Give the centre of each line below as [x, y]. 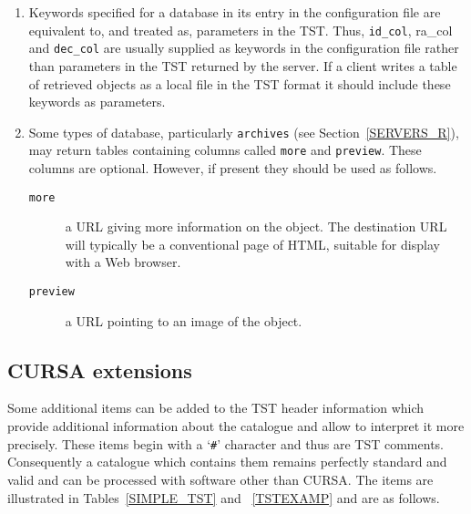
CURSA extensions [100, 370]
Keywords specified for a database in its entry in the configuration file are [235, 12]
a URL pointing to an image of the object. [184, 320]
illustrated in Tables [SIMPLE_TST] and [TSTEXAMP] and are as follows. [224, 497]
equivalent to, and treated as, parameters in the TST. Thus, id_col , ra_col [241, 30]
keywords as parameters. [97, 102]
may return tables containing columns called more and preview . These [225, 150]
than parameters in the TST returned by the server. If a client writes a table [243, 65]
